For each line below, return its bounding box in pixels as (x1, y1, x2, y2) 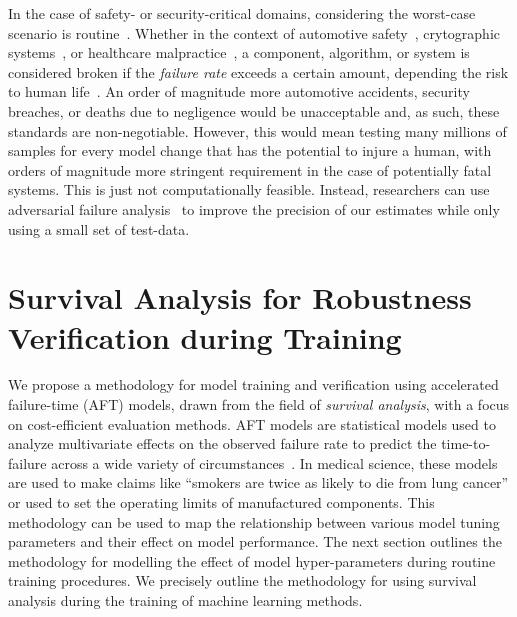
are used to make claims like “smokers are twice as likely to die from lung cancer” (8, 472, 509, 493)
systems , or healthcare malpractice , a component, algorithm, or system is (8, 42, 470, 63)
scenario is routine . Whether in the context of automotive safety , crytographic (8, 22, 501, 43)
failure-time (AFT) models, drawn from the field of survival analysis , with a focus (8, 394, 510, 415)
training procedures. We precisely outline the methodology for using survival (8, 570, 477, 591)
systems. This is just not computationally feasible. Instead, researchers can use (8, 179, 490, 200)
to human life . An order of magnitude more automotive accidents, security (8, 81, 470, 102)
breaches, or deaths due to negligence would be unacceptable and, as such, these (8, 100, 500, 121)
